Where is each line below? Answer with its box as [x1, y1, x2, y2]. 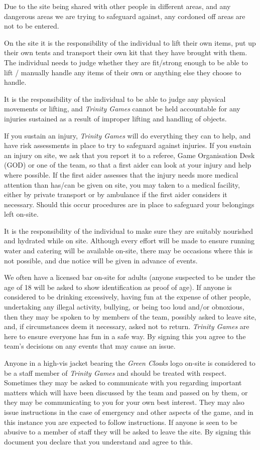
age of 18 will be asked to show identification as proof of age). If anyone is [4, 281, 232, 292]
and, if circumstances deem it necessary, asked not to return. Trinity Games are [4, 321, 249, 332]
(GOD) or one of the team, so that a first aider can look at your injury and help [4, 160, 251, 170]
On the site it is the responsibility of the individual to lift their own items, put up [4, 37, 256, 48]
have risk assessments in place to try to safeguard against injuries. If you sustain [4, 140, 251, 151]
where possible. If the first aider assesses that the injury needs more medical [4, 169, 238, 180]
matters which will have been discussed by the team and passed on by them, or [4, 387, 248, 397]
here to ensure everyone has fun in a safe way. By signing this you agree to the [4, 331, 246, 341]
